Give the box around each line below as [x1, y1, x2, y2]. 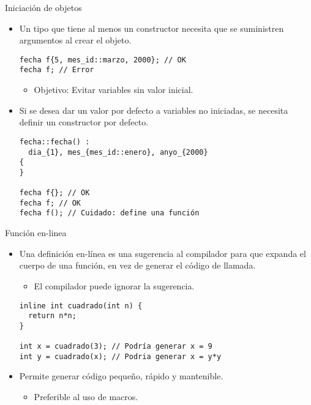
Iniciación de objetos [5, 1, 82, 13]
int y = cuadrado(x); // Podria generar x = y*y [19, 352, 222, 361]
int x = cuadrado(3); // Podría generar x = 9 [19, 342, 212, 351]
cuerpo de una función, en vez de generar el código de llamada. [19, 259, 256, 272]
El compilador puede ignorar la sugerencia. [34, 279, 195, 292]
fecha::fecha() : [19, 137, 90, 146]
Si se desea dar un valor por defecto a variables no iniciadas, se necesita [19, 103, 288, 116]
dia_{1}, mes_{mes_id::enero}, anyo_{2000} [28, 147, 208, 157]
